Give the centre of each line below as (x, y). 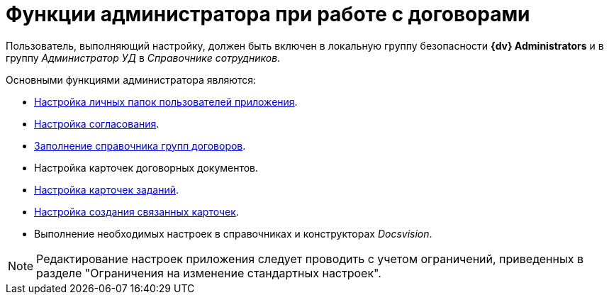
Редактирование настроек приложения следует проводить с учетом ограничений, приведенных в (310, 259)
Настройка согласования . (97, 123)
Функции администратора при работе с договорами (268, 14)
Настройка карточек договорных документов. (146, 167)
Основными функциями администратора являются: (131, 79)
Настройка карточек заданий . (107, 189)
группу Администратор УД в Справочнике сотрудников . (143, 57)
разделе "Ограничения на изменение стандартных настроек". (209, 273)
